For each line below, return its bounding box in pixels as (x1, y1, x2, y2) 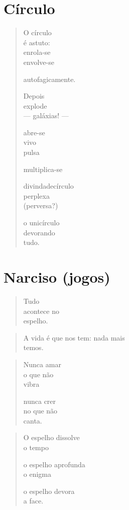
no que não (23, 405, 58, 416)
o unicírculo (23, 217, 60, 228)
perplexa (23, 190, 50, 201)
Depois (23, 91, 45, 101)
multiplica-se (23, 163, 63, 174)
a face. (23, 495, 44, 506)
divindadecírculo (23, 181, 74, 191)
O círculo (23, 27, 52, 38)
